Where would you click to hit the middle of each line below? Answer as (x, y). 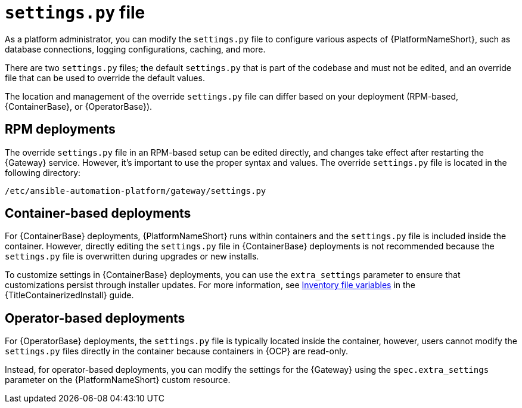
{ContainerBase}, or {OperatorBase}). (79, 106)
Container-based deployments (98, 214)
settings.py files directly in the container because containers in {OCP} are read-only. (176, 351)
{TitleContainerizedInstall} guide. (69, 295)
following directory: (43, 172)
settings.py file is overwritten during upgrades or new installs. (132, 256)
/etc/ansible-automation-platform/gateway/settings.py (136, 191)
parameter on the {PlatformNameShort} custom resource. (118, 380)
